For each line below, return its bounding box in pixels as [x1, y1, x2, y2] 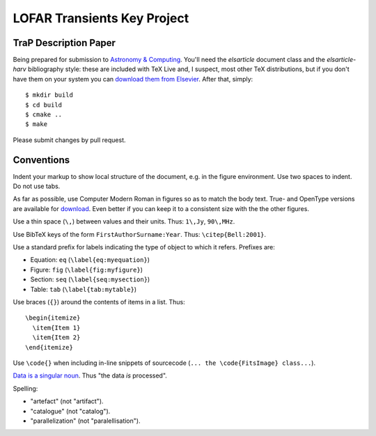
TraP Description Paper [13, 37, 116, 49]
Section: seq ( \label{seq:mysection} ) [30, 275, 150, 283]
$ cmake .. [25, 111, 63, 118]
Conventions [13, 154, 70, 166]
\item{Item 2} [32, 334, 81, 341]
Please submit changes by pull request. [13, 136, 126, 144]
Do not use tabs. [13, 182, 61, 191]
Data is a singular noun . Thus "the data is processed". [13, 371, 167, 380]
